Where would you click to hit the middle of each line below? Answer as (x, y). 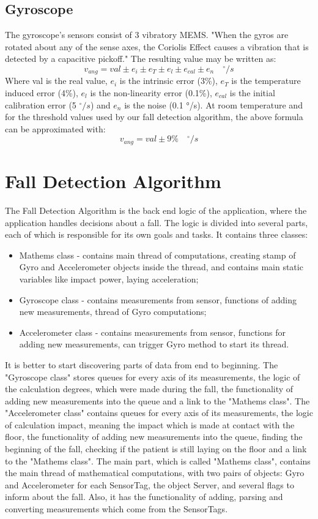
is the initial (252, 93)
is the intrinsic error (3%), (168, 81)
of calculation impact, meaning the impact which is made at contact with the (150, 424)
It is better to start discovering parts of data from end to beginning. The (142, 364)
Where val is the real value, (56, 81)
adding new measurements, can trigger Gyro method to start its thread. (154, 344)
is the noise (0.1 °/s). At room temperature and (213, 104)
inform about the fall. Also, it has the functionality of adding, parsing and (144, 497)
